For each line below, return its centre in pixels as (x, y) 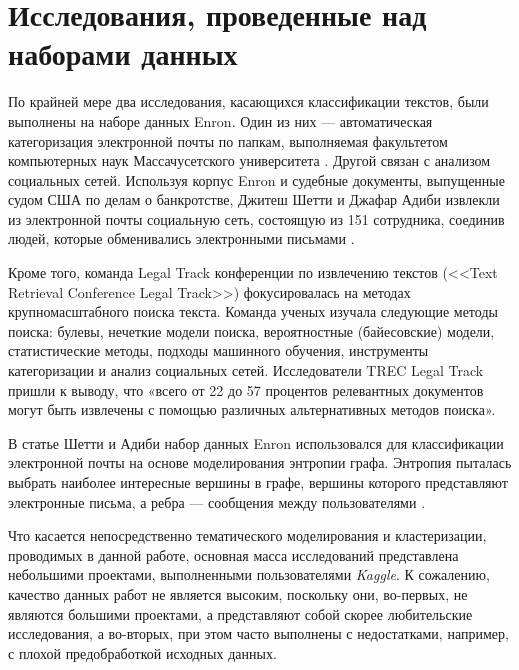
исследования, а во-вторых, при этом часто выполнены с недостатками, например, (258, 633)
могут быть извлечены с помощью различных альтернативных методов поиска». (252, 409)
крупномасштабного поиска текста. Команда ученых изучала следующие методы (253, 311)
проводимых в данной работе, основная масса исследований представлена (233, 554)
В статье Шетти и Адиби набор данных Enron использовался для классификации (256, 442)
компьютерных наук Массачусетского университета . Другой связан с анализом (249, 160)
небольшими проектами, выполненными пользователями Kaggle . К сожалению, (249, 574)
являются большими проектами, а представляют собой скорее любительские (240, 613)
